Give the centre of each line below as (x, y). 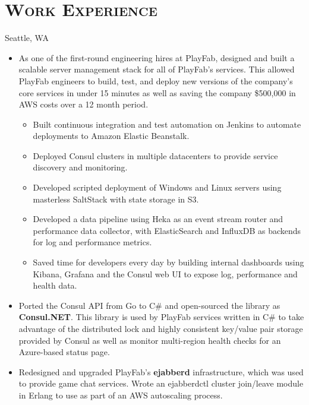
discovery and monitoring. (80, 167)
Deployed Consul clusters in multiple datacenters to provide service (155, 155)
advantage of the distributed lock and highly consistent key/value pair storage (161, 328)
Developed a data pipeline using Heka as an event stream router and (158, 219)
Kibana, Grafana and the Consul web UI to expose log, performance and (165, 273)
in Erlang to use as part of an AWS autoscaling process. (121, 395)
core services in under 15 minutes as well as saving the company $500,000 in (157, 92)
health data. (55, 285)
